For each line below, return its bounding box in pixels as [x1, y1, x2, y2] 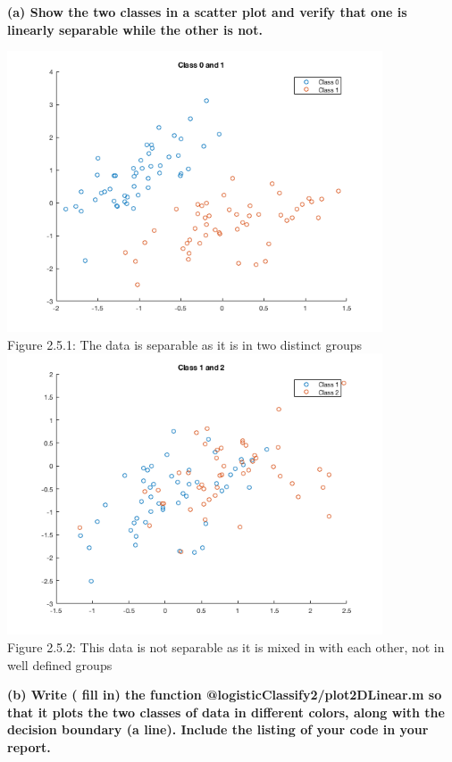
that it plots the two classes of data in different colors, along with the [7, 702, 445, 721]
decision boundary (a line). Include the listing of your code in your [7, 720, 429, 739]
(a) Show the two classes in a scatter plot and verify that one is [7, 3, 407, 21]
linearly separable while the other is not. [7, 20, 263, 38]
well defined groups [7, 655, 113, 674]
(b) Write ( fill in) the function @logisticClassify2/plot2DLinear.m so [7, 685, 442, 704]
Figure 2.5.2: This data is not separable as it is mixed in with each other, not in [7, 637, 445, 656]
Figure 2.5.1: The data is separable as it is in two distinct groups [7, 335, 363, 353]
